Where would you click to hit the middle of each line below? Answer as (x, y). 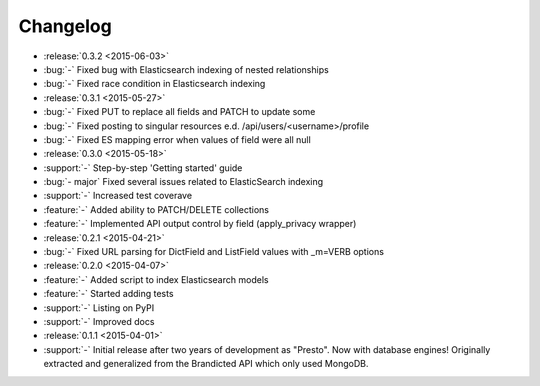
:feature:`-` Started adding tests (108, 294)
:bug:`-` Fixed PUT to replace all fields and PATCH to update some (179, 112)
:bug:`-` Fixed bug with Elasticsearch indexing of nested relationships (186, 69)
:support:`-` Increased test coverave (118, 196)
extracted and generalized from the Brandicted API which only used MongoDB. (206, 364)
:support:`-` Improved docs (99, 321)
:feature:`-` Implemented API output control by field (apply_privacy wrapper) (200, 224)
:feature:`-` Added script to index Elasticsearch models (156, 279)
